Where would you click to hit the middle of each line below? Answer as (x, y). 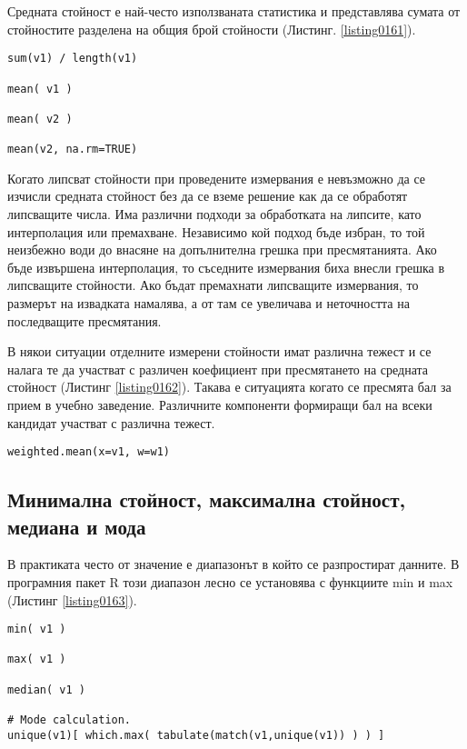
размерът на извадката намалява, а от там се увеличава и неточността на (209, 302)
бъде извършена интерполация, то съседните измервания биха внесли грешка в (226, 267)
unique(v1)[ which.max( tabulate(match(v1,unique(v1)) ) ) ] (196, 735)
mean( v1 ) (40, 89)
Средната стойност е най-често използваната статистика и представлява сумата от (234, 11)
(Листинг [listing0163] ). (72, 599)
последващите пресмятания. (84, 320)
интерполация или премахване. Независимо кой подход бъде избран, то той (216, 231)
